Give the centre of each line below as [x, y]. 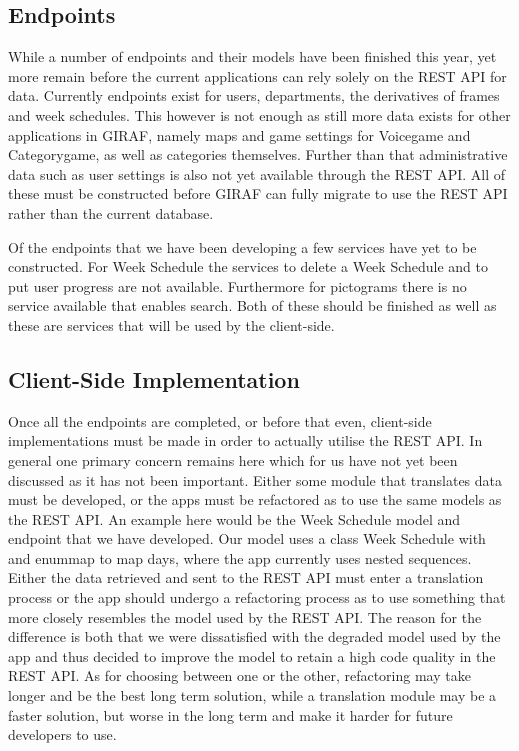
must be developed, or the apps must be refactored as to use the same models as [255, 499]
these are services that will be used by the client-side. [171, 324]
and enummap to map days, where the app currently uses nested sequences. [240, 557]
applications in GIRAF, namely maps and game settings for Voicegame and [239, 134]
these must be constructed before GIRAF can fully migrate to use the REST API [258, 193]
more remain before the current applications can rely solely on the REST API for [257, 75]
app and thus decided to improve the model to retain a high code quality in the [252, 655]
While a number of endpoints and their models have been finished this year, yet [252, 56]
